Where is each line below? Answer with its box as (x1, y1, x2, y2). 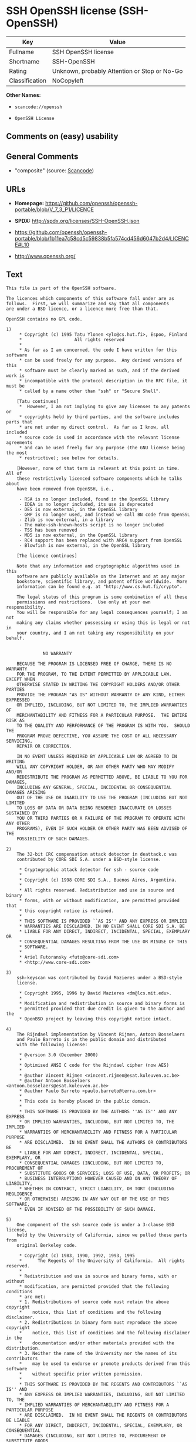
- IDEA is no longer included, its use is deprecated (19, 501, 154, 507)
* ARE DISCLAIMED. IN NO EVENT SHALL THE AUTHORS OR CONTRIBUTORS (19, 1139, 188, 1145)
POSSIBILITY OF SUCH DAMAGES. (16, 836, 91, 842)
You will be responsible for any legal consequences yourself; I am (16, 609, 188, 615)
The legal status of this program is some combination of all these (16, 594, 188, 600)
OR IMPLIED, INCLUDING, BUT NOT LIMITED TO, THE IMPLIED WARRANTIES (16, 702, 188, 708)
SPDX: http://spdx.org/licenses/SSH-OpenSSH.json (14, 217, 140, 224)
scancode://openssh (14, 104, 63, 110)
